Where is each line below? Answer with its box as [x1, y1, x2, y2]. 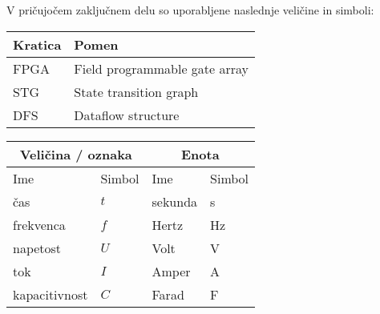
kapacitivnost [13, 284, 88, 304]
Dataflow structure [74, 105, 180, 124]
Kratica [13, 34, 62, 54]
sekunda [152, 191, 198, 211]
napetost [13, 238, 62, 257]
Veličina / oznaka [19, 144, 132, 163]
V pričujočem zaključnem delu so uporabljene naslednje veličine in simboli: [6, 2, 374, 18]
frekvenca [13, 215, 66, 234]
